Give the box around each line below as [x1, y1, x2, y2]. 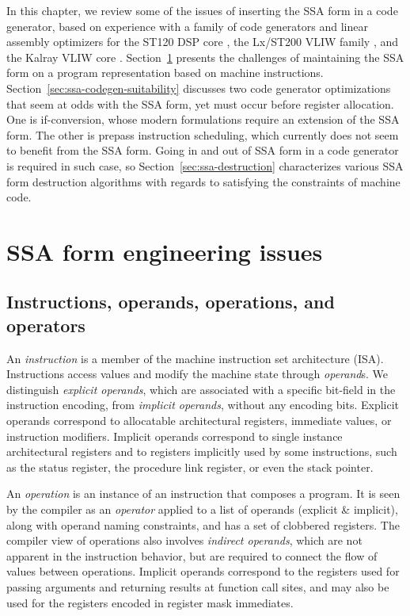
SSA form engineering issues [6, 235, 323, 267]
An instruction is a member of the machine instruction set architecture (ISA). [6, 350, 384, 366]
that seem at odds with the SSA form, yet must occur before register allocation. [6, 95, 394, 112]
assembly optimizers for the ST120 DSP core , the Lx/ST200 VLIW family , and [6, 33, 398, 50]
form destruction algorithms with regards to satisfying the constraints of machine [6, 173, 401, 189]
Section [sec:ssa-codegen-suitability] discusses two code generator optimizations [6, 79, 391, 96]
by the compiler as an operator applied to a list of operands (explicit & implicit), [6, 501, 398, 518]
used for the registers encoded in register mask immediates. [6, 594, 294, 610]
